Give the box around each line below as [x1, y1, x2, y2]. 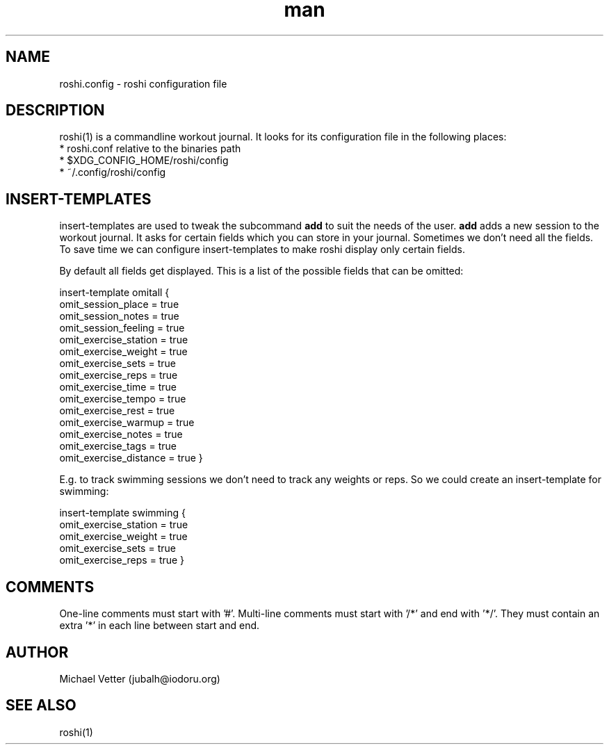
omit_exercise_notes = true [59, 428, 183, 441]
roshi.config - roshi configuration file [59, 77, 227, 90]
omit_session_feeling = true [59, 322, 185, 334]
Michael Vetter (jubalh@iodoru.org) [59, 672, 220, 685]
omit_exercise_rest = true [59, 405, 175, 417]
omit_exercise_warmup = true [59, 416, 195, 429]
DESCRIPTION [6, 101, 105, 120]
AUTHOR [6, 643, 69, 661]
